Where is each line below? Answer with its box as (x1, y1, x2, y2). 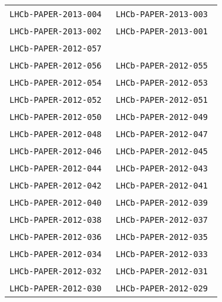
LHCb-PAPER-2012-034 (9, 249, 102, 259)
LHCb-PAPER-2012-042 (9, 181, 102, 190)
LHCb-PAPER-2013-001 (115, 27, 208, 36)
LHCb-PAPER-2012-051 (115, 95, 208, 105)
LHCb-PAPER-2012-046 (9, 147, 102, 156)
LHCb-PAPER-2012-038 (9, 215, 102, 225)
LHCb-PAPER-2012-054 (9, 78, 102, 87)
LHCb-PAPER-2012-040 (9, 198, 102, 207)
